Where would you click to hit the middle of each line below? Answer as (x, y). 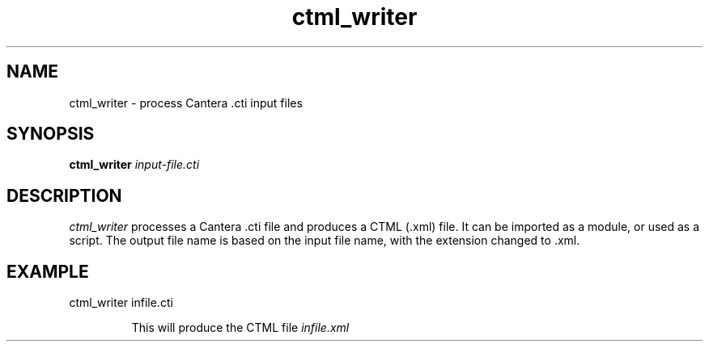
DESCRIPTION (64, 195)
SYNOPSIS (51, 134)
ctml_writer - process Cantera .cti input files (186, 103)
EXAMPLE (48, 271)
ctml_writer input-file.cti (134, 165)
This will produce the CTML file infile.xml (240, 328)
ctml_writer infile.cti (121, 303)
